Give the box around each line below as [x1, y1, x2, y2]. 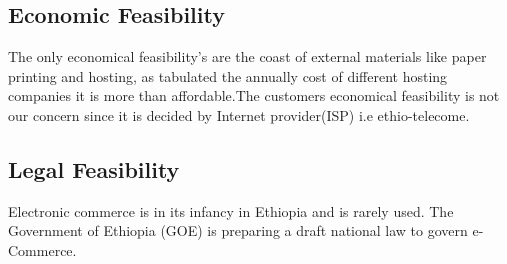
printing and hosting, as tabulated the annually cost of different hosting [8, 65, 448, 86]
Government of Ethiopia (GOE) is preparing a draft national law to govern [8, 220, 468, 241]
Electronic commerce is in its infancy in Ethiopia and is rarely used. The [8, 200, 454, 221]
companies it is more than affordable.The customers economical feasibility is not [8, 85, 500, 106]
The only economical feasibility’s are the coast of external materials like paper [8, 46, 487, 67]
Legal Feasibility [8, 153, 180, 184]
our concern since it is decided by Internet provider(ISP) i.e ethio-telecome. [8, 104, 470, 125]
